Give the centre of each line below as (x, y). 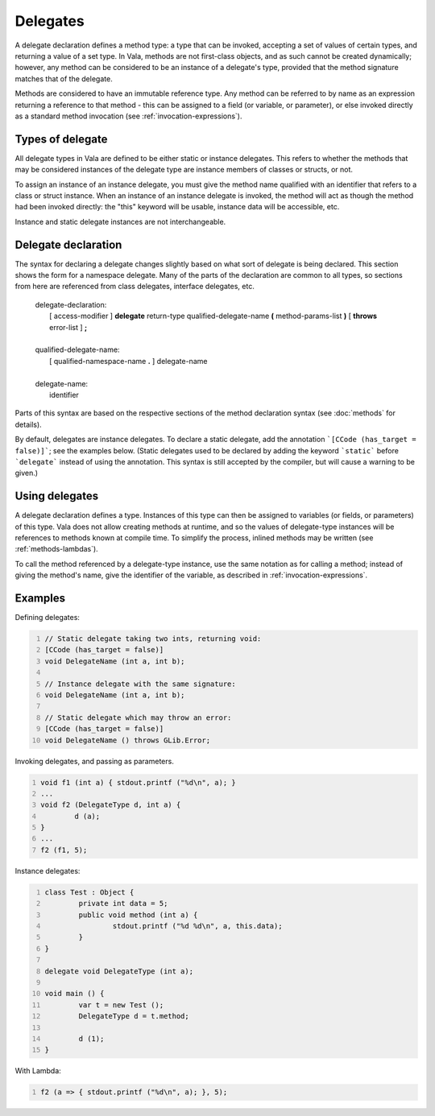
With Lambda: (38, 1071)
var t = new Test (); (121, 1005)
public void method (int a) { (138, 915)
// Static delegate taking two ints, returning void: (153, 639)
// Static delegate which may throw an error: (138, 717)
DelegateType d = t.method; (134, 1016)
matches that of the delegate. (64, 79)
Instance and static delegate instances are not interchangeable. (120, 221)
